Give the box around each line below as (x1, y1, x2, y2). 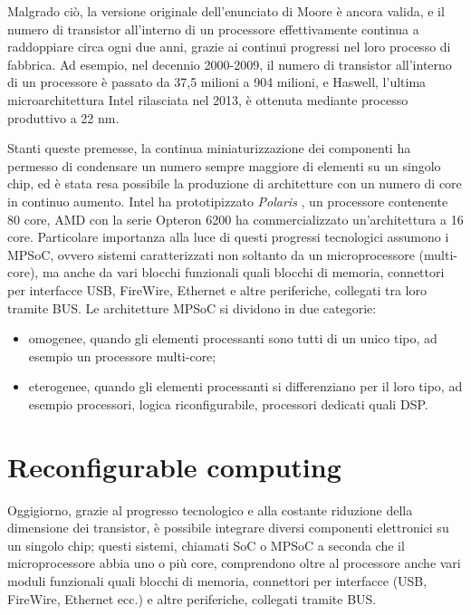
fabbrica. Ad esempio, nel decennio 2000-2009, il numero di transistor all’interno (7, 54, 452, 73)
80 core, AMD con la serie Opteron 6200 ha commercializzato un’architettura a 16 (7, 209, 464, 228)
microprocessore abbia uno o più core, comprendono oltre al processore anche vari (7, 553, 461, 572)
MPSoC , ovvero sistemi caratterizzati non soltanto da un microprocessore (7, 245, 415, 264)
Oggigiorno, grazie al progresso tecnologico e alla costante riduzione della (7, 500, 413, 519)
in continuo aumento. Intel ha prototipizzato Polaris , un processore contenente (7, 191, 448, 210)
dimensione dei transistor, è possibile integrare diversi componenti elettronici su (7, 518, 449, 537)
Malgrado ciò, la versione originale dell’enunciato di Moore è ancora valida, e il (7, 2, 445, 20)
